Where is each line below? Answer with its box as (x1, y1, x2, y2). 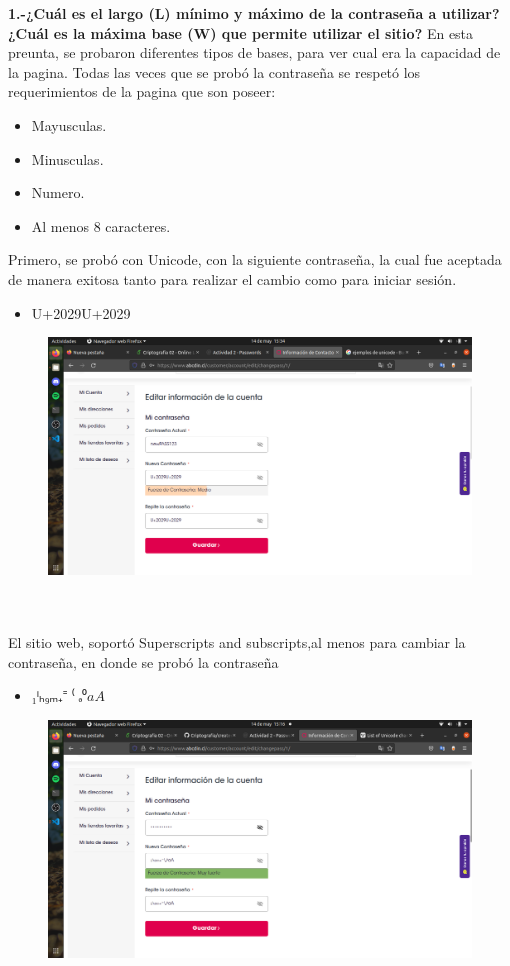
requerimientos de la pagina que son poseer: (8, 81, 276, 102)
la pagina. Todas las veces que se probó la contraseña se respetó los (8, 61, 421, 82)
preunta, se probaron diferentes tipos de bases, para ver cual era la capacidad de (8, 42, 501, 63)
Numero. (31, 182, 85, 203)
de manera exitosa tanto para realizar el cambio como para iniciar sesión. (8, 268, 457, 289)
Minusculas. (31, 148, 104, 169)
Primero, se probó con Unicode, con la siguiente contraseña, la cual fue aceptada (8, 249, 502, 270)
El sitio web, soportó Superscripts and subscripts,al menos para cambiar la (8, 631, 466, 652)
